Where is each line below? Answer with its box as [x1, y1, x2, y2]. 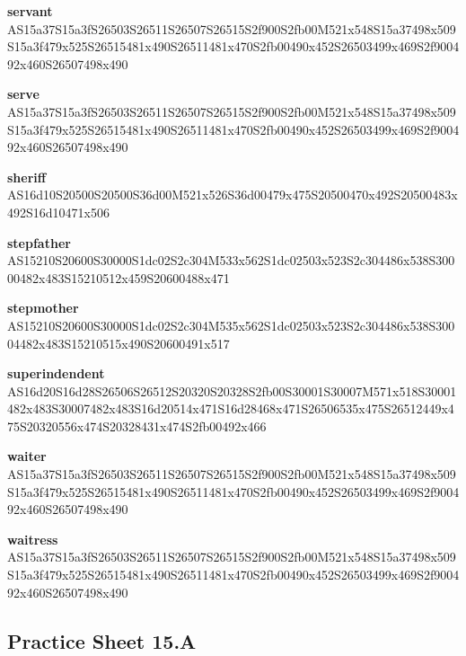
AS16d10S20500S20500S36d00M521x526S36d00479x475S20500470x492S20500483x [7, 185, 458, 204]
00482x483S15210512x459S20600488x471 [7, 268, 230, 287]
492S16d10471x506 [7, 202, 110, 221]
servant [7, 2, 53, 20]
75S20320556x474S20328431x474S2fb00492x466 [7, 416, 267, 435]
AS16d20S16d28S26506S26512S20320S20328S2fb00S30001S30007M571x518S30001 [7, 381, 457, 400]
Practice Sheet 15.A [7, 626, 197, 654]
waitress [7, 529, 58, 548]
